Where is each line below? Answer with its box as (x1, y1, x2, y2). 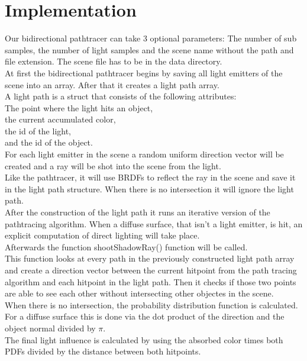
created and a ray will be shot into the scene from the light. (5, 159, 221, 172)
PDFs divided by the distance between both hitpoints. (5, 345, 201, 357)
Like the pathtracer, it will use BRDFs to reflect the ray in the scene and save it (5, 171, 296, 183)
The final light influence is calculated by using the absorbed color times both (5, 333, 283, 346)
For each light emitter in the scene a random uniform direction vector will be (5, 148, 284, 160)
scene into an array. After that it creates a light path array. (5, 78, 219, 91)
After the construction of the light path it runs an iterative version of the (5, 206, 270, 218)
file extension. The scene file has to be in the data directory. (5, 55, 222, 67)
